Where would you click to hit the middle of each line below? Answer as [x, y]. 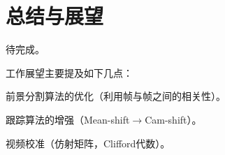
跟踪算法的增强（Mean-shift [68, 119]
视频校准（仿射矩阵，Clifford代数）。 [88, 143]
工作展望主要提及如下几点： [69, 72]
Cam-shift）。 [173, 119]
